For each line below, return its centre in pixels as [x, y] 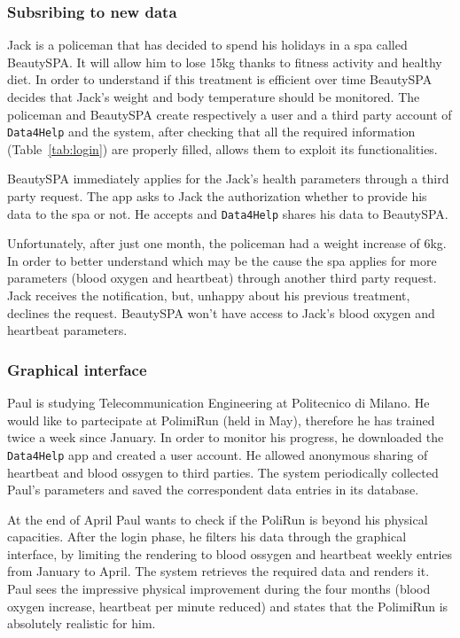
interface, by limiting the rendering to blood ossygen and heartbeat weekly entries [230, 553]
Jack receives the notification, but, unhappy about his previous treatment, [209, 296]
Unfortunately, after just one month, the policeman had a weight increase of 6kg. [227, 243]
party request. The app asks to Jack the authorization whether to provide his [217, 196]
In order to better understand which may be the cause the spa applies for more [222, 260]
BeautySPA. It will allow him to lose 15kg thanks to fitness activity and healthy [225, 62]
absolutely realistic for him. [82, 623]
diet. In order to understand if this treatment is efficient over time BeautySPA [220, 79]
